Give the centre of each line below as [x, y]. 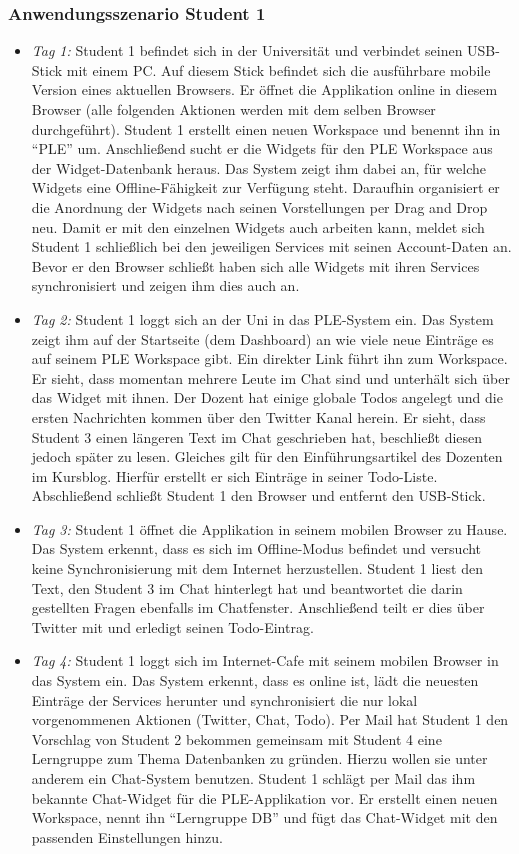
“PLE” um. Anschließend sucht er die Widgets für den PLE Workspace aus [262, 148]
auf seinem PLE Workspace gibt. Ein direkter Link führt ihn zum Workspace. [269, 358]
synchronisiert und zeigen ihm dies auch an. [165, 285]
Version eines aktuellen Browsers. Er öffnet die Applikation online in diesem [264, 89]
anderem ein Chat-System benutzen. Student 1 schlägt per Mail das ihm [253, 778]
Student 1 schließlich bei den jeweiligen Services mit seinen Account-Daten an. [271, 246]
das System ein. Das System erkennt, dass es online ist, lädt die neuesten [255, 680]
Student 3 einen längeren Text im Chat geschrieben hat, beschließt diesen [257, 436]
